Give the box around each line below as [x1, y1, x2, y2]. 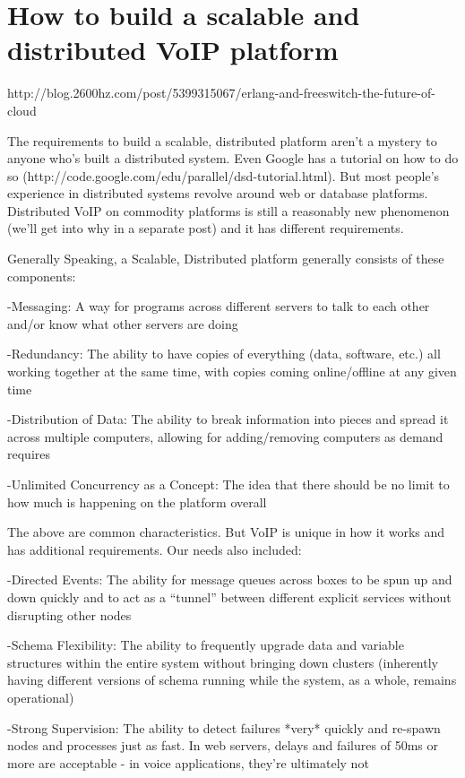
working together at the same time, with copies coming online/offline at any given [7, 362, 457, 381]
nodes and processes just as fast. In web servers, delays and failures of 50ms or [7, 736, 438, 755]
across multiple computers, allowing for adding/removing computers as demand [7, 427, 443, 445]
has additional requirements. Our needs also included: [7, 540, 302, 558]
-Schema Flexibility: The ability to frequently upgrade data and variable [7, 635, 404, 654]
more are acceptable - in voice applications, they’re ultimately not [7, 753, 369, 772]
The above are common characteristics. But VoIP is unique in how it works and [7, 523, 445, 541]
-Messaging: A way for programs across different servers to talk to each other [7, 297, 430, 316]
